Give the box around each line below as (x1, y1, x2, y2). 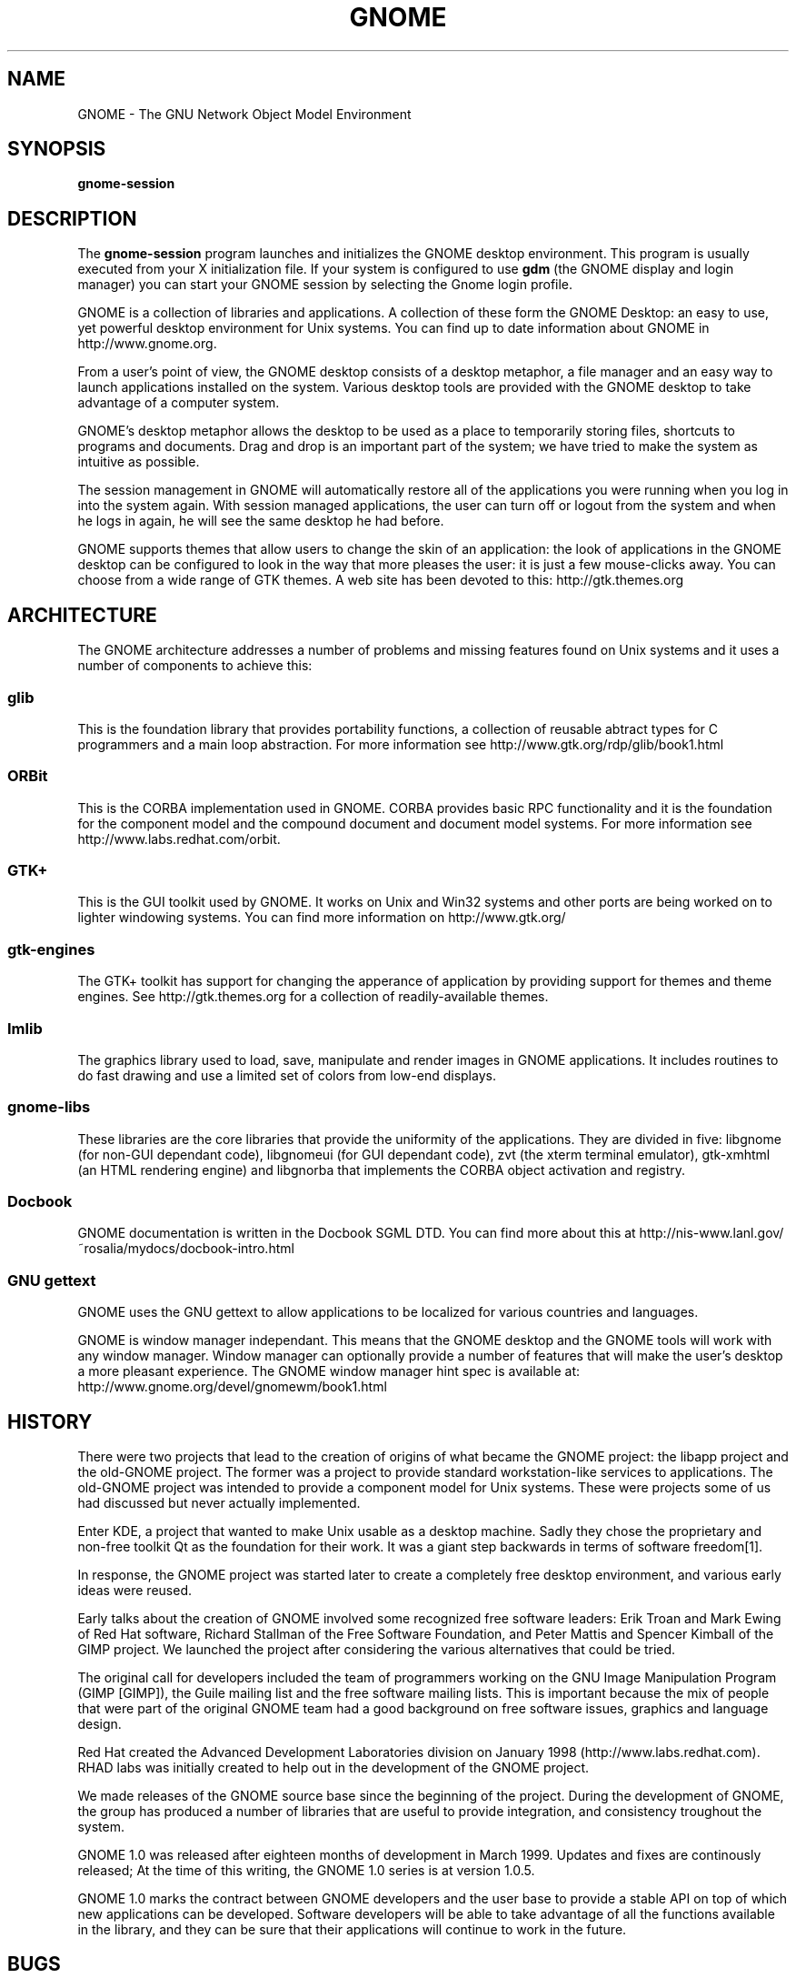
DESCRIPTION (7, 206, 137, 230)
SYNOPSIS (7, 137, 106, 161)
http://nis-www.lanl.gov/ (639, 1225, 784, 1241)
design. (77, 1715, 122, 1732)
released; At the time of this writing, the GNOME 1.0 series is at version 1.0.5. (77, 1862, 535, 1878)
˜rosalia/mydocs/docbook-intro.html (77, 1240, 294, 1257)
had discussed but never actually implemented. (77, 1494, 361, 1511)
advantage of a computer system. (77, 395, 280, 411)
